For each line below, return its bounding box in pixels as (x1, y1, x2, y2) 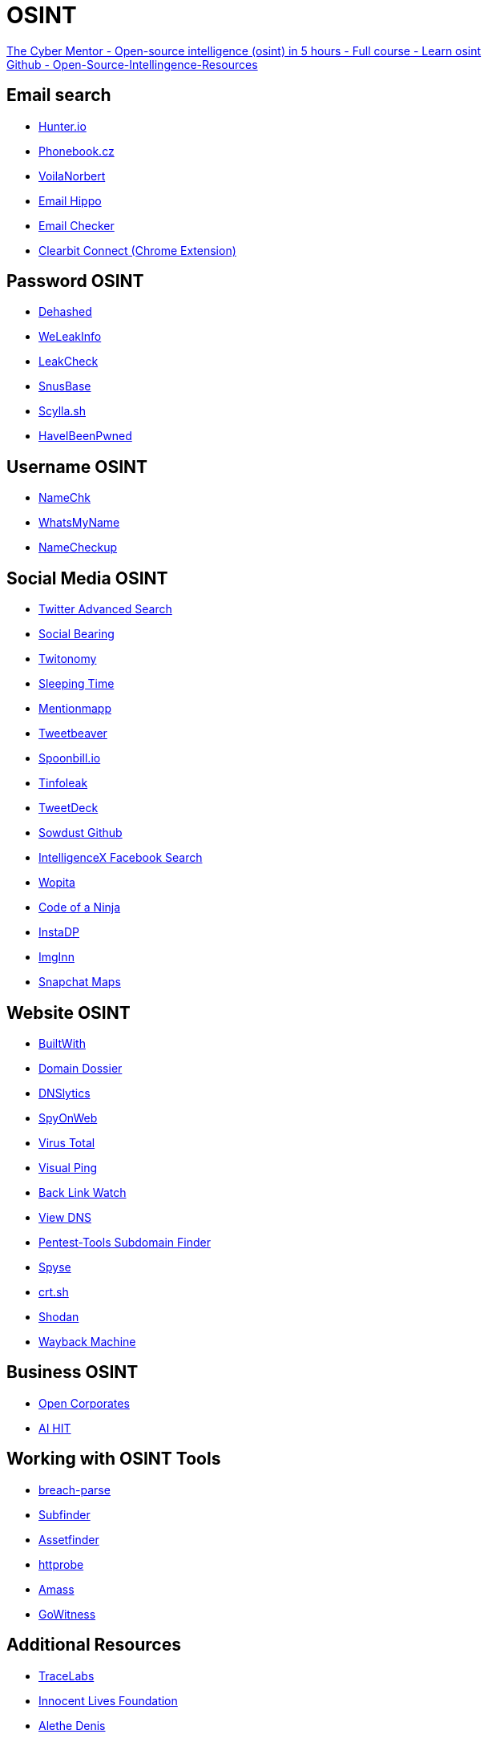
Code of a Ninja (38, 900, 121, 915)
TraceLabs (38, 1668, 95, 1683)
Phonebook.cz (38, 143, 115, 158)
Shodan (38, 1309, 79, 1324)
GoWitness (38, 1607, 96, 1621)
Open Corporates (38, 1396, 130, 1410)
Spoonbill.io (38, 751, 101, 766)
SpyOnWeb (38, 1110, 98, 1125)
